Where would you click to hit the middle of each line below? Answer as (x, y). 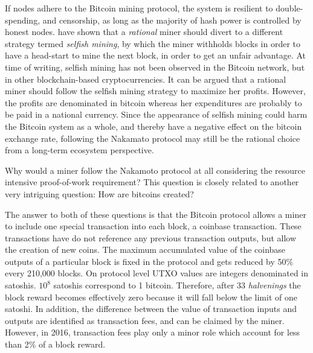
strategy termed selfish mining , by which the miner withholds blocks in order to (153, 43)
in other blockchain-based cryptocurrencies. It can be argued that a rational (146, 79)
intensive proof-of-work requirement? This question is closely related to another (152, 182)
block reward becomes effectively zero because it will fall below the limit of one (151, 297)
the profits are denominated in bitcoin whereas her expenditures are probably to (153, 102)
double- (289, 8)
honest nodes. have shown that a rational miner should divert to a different (144, 32)
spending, (23, 20)
